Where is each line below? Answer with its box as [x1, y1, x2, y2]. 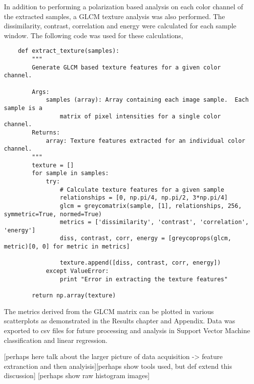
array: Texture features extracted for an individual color [45, 137, 245, 144]
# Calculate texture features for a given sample [60, 186, 225, 193]
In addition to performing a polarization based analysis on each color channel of [4, 1, 243, 11]
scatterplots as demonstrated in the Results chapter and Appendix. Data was [4, 316, 235, 326]
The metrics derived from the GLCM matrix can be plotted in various [4, 306, 214, 316]
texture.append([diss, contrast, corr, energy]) [60, 259, 221, 267]
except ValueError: [45, 268, 109, 275]
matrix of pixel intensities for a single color [60, 113, 221, 120]
